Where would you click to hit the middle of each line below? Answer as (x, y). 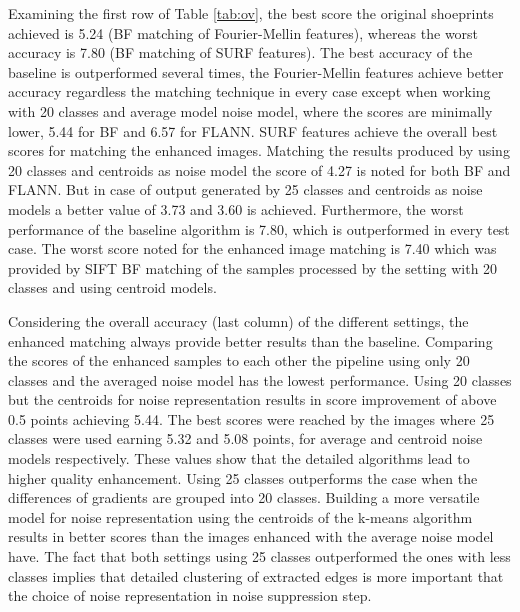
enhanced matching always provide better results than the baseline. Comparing (250, 340)
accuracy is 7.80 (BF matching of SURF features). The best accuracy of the (240, 52)
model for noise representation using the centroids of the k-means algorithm (240, 516)
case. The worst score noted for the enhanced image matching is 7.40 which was (252, 248)
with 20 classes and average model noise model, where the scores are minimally (250, 110)
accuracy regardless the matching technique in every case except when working (249, 91)
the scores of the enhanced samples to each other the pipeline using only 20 (239, 360)
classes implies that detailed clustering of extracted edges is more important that (256, 575)
